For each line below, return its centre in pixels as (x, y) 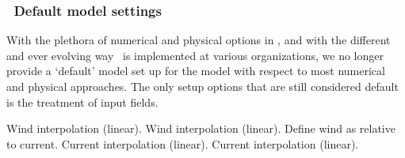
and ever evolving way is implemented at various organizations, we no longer (195, 55)
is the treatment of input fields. (82, 102)
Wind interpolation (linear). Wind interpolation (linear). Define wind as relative (201, 128)
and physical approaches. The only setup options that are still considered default (202, 86)
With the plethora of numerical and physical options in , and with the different (199, 40)
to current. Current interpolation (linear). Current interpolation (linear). (183, 143)
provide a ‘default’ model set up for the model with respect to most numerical (196, 71)
